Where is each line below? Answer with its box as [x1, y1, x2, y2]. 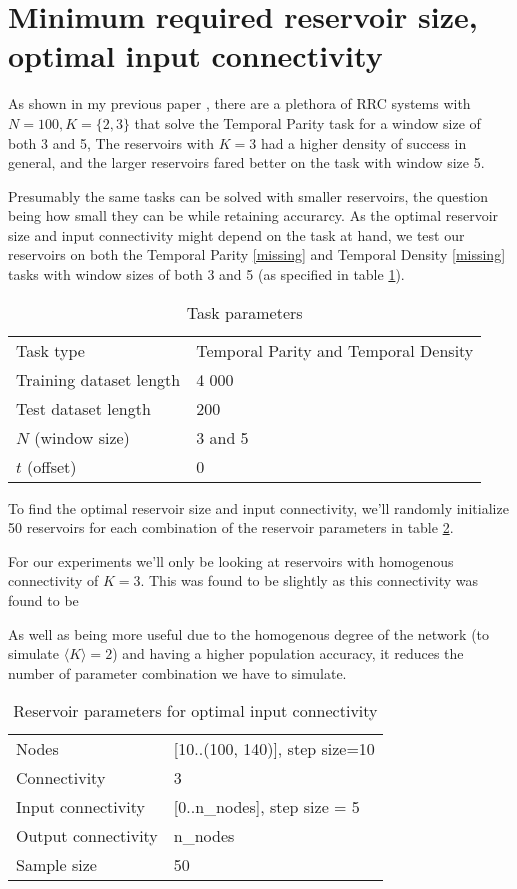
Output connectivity [16, 824, 158, 848]
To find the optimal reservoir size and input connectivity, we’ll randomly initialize [8, 497, 509, 518]
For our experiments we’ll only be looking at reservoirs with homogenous [8, 550, 454, 571]
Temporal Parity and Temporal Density [196, 338, 474, 362]
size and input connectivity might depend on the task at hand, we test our [8, 224, 465, 245]
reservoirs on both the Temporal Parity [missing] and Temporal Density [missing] [8, 244, 506, 265]
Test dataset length [16, 396, 151, 420]
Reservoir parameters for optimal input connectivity [13, 699, 378, 723]
